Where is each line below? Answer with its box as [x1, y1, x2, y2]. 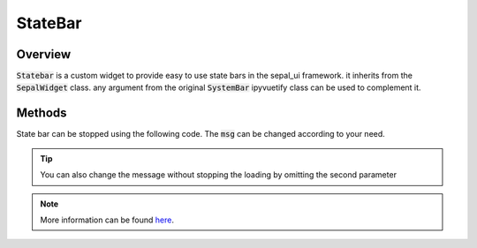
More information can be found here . [40, 214, 174, 225]
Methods [16, 106, 67, 121]
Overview [16, 47, 72, 62]
